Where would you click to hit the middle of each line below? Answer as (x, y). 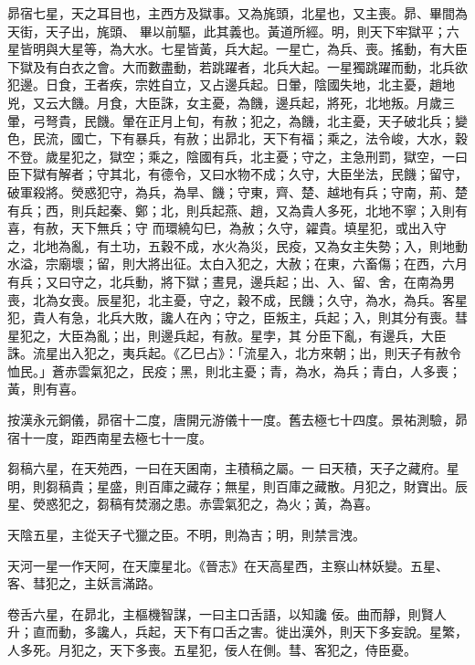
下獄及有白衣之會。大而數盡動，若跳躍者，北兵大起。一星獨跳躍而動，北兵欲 (237, 66)
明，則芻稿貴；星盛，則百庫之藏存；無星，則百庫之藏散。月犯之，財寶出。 (231, 486)
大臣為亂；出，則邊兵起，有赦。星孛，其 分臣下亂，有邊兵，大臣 (252, 335)
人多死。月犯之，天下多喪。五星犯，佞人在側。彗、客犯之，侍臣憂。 (212, 649)
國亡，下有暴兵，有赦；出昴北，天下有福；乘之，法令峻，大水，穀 (269, 138)
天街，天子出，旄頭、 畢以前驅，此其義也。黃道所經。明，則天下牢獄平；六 (233, 31)
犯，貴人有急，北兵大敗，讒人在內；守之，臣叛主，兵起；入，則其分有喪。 (231, 317)
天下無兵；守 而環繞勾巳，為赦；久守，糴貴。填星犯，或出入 (252, 228)
